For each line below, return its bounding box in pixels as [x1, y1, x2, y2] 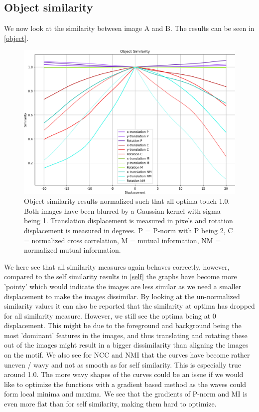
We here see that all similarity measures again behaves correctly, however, [4, 261, 230, 272]
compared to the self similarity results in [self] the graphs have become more [4, 271, 237, 282]
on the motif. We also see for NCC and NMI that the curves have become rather [4, 350, 250, 360]
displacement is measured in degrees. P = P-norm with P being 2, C [24, 225, 233, 235]
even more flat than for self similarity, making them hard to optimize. [4, 399, 217, 409]
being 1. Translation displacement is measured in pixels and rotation [24, 215, 233, 226]
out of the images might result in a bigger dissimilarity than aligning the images [4, 340, 249, 350]
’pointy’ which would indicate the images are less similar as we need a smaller [4, 281, 242, 291]
